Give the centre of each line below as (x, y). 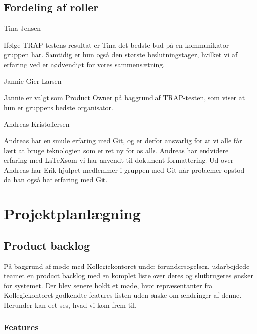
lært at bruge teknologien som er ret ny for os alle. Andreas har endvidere (116, 150)
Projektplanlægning (72, 214)
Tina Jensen (23, 28)
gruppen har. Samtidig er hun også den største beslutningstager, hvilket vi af (121, 54)
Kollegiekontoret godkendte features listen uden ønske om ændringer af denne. (123, 295)
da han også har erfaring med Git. (56, 179)
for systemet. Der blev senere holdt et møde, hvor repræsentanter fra (108, 285)
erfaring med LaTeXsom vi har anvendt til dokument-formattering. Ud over (119, 160)
